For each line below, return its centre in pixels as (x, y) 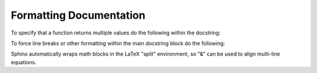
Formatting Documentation (78, 15)
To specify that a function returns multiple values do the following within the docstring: (116, 33)
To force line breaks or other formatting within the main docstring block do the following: (118, 43)
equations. (23, 62)
